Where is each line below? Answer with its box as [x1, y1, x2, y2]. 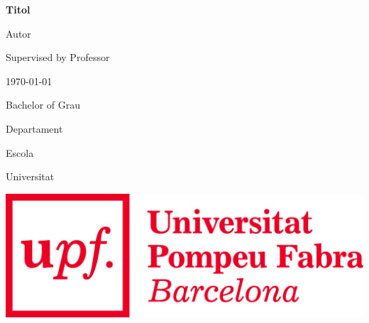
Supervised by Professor [6, 50, 110, 65]
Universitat [6, 169, 55, 184]
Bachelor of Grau [6, 97, 80, 112]
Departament [6, 121, 63, 136]
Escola [6, 145, 34, 160]
